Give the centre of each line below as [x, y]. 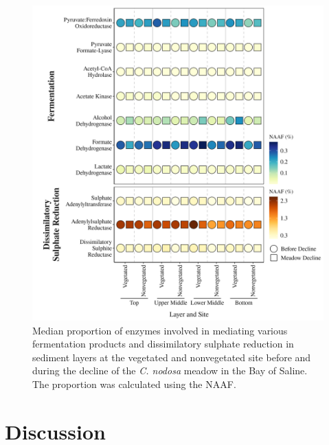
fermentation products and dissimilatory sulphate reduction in [163, 344]
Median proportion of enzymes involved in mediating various [160, 330]
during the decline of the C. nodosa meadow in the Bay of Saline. [170, 370]
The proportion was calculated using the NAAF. [134, 384]
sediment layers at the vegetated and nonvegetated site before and [172, 357]
